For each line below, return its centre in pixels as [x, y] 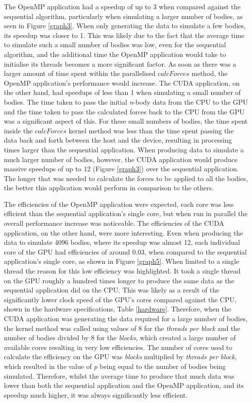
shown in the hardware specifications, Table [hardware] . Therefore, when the [118, 309]
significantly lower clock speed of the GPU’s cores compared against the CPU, [120, 299]
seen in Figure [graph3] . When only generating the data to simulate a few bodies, [125, 26]
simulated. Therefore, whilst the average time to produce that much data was [119, 376]
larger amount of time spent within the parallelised [80, 73]
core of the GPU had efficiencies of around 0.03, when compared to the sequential [126, 251]
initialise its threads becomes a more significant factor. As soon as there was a [120, 64]
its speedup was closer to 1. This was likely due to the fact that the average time [124, 35]
